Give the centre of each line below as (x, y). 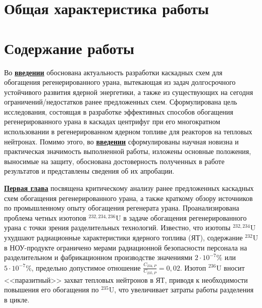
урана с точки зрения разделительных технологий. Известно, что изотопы (117, 227)
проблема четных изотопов (45, 217)
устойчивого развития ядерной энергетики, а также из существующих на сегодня (129, 92)
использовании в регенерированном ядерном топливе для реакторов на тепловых (128, 132)
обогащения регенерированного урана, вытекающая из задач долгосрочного (120, 82)
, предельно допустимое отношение (86, 267)
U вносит (230, 267)
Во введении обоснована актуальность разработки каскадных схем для (113, 72)
